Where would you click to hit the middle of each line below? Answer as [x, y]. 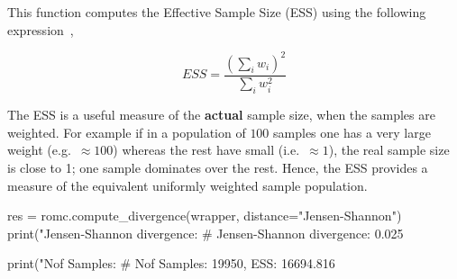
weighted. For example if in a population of [127, 132]
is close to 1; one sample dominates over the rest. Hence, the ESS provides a [218, 167]
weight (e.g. [39, 150]
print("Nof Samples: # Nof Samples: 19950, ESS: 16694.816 [171, 263]
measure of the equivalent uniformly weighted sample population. [187, 185]
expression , [41, 29]
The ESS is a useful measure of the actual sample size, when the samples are [221, 115]
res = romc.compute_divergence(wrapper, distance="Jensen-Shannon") [205, 216]
